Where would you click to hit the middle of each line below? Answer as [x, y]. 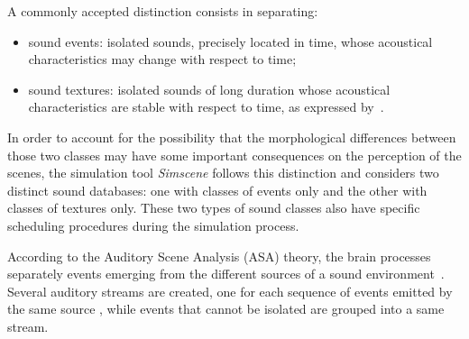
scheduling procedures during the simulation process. [153, 225]
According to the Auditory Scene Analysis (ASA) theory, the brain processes [219, 256]
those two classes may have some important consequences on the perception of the [234, 155]
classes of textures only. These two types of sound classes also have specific [214, 208]
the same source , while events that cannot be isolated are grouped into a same [226, 309]
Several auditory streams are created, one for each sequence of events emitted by [230, 291]
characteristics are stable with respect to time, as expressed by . [206, 107]
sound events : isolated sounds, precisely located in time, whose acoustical [230, 41]
